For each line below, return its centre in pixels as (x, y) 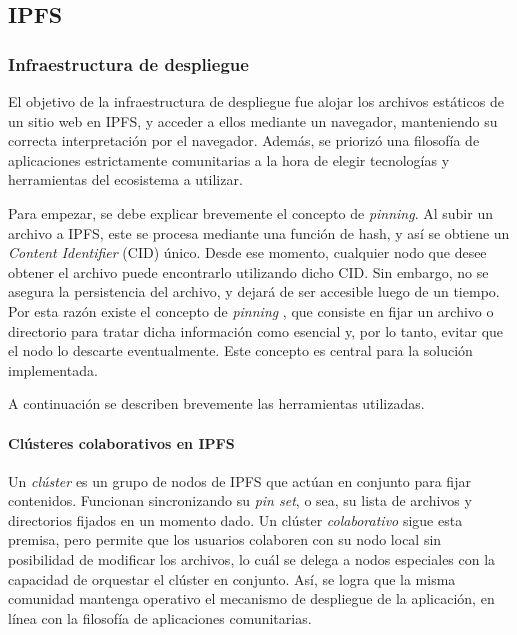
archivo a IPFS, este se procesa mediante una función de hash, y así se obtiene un (259, 232)
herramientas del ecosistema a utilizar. (125, 179)
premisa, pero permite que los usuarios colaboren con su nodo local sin (225, 539)
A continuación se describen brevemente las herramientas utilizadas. (216, 403)
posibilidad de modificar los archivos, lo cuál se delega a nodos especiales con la (252, 559)
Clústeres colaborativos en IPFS (121, 442)
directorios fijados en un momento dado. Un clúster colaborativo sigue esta (235, 519)
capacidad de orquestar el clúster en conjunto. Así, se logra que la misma (232, 578)
